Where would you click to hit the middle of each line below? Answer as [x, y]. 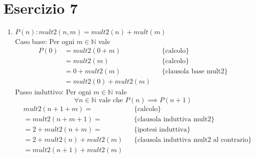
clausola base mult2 [195, 72]
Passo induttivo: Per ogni [53, 92]
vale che [111, 101]
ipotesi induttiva [162, 130]
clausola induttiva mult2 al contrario [193, 140]
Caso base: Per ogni [45, 41]
